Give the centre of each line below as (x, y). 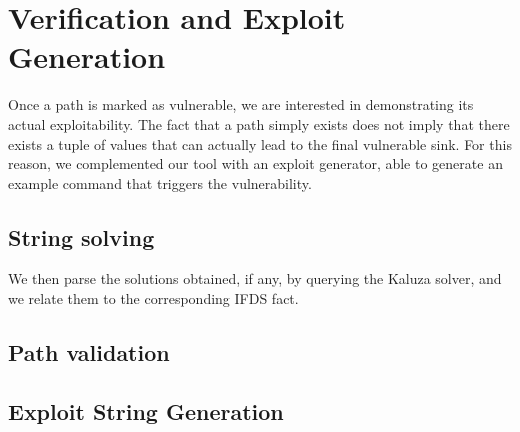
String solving (81, 236)
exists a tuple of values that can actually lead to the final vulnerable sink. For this (260, 143)
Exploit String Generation (146, 410)
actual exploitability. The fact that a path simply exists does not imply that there (259, 123)
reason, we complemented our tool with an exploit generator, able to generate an (255, 163)
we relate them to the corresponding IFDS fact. (153, 298)
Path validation (89, 352)
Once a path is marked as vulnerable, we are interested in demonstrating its (241, 104)
